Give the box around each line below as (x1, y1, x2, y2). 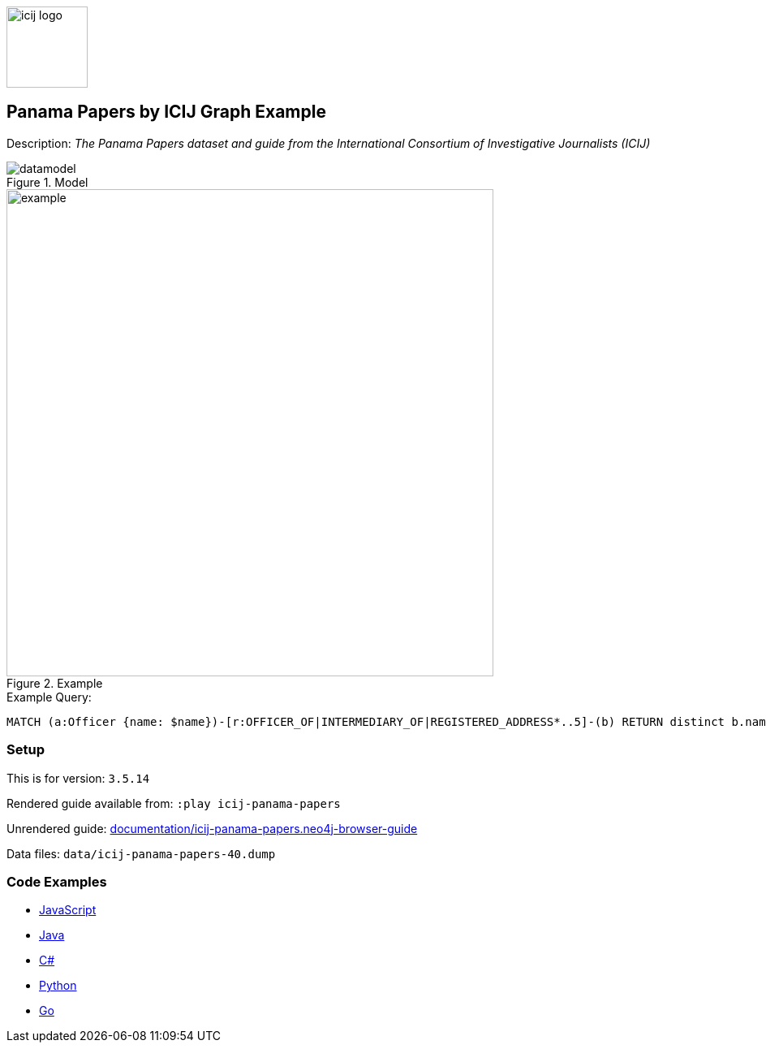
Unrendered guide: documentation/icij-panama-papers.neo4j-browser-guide (6, 821, 418, 835)
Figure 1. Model (6, 175, 88, 189)
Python (39, 978, 77, 993)
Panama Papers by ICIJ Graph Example (6, 101, 326, 123)
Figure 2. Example (6, 676, 103, 690)
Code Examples (6, 873, 107, 890)
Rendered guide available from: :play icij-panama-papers (6, 796, 341, 810)
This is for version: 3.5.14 (6, 771, 150, 785)
